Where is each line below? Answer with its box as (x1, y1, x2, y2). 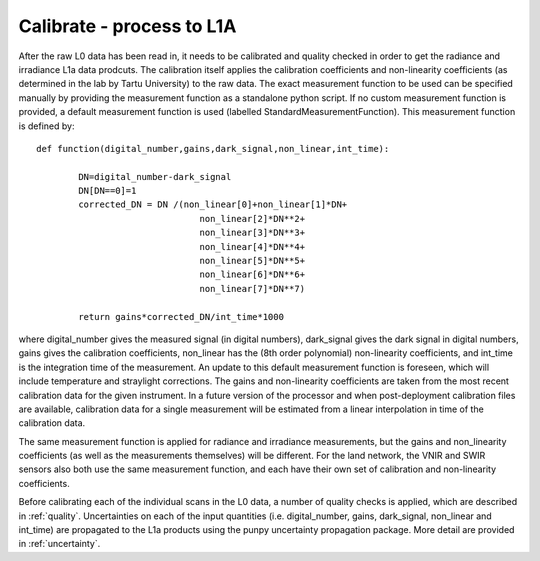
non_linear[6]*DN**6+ (199, 269, 305, 280)
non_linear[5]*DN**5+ (199, 255, 305, 267)
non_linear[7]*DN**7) (199, 283, 305, 294)
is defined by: (18, 120, 75, 132)
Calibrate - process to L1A (18, 15, 237, 37)
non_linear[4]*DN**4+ (199, 241, 305, 252)
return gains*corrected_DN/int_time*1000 (78, 311, 285, 322)
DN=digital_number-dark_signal (78, 171, 232, 182)
